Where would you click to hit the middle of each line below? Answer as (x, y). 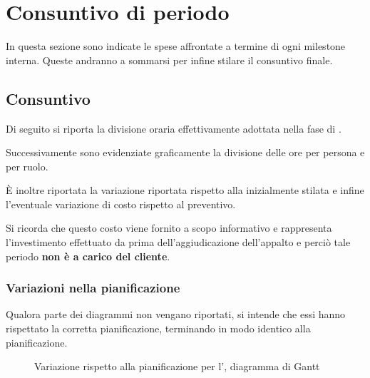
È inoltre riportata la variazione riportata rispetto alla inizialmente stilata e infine (185, 190)
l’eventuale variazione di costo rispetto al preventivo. (121, 204)
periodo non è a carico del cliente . (88, 256)
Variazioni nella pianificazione (93, 288)
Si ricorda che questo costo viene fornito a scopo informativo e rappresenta (169, 228)
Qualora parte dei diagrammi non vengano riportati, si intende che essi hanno (176, 314)
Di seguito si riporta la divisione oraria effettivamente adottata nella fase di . (174, 128)
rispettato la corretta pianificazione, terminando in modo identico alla (158, 328)
